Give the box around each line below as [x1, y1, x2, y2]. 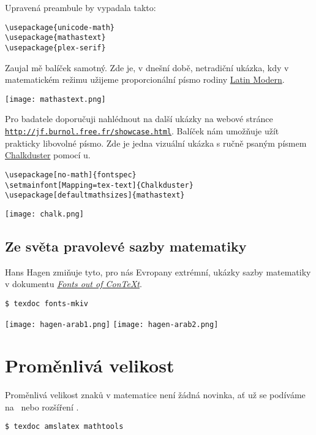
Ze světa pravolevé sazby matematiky [5, 236, 247, 255]
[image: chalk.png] [5, 209, 84, 218]
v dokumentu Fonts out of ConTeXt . [5, 277, 142, 290]
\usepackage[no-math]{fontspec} [5, 170, 137, 179]
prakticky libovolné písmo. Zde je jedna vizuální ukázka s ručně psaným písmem [5, 136, 307, 149]
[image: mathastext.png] [5, 94, 106, 104]
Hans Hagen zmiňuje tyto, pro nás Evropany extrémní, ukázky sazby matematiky [5, 265, 311, 278]
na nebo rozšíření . [5, 400, 79, 413]
